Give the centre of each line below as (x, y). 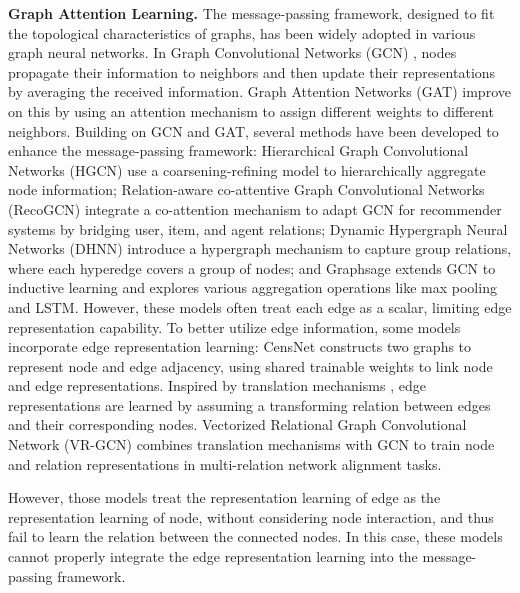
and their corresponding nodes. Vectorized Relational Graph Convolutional (237, 424)
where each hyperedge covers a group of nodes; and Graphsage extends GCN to (252, 267)
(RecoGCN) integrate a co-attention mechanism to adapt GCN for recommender (255, 208)
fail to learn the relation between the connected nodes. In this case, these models (255, 536)
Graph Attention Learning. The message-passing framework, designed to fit (251, 13)
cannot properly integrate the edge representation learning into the (213, 556)
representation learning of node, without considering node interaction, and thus (251, 516)
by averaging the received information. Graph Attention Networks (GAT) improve (259, 91)
